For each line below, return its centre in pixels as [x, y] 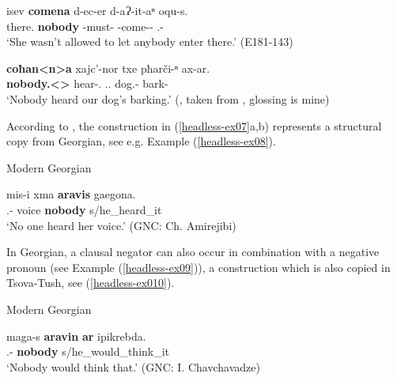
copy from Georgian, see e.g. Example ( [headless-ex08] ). [141, 141]
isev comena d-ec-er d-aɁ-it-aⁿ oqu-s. [97, 10]
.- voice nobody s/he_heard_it [84, 209]
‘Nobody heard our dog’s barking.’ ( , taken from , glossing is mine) [168, 98]
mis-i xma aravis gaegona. [71, 194]
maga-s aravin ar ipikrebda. [76, 336]
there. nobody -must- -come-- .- [85, 26]
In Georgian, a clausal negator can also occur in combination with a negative [193, 252]
